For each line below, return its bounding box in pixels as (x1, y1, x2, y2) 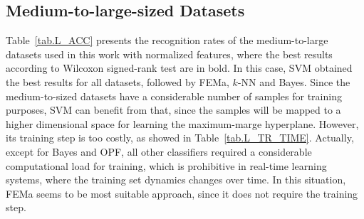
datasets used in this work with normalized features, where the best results (6, 46, 333, 61)
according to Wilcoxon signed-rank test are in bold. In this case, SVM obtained (6, 60, 353, 75)
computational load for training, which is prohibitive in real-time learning (6, 158, 327, 173)
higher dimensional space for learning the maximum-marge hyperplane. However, (6, 116, 359, 131)
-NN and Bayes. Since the (237, 74, 350, 89)
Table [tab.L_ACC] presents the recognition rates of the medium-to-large (6, 33, 328, 48)
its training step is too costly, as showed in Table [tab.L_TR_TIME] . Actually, (6, 130, 354, 145)
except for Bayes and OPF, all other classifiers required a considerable (6, 144, 312, 159)
